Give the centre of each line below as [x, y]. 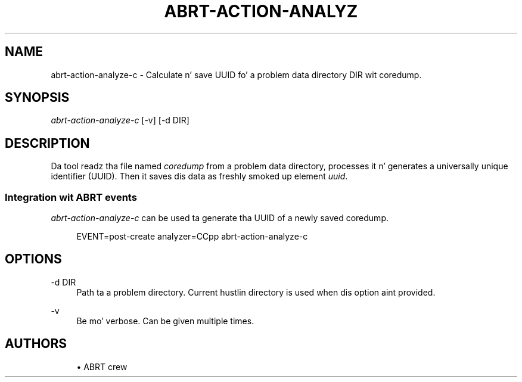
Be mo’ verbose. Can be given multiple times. [165, 321]
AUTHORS [36, 344]
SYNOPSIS [37, 98]
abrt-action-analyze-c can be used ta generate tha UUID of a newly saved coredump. [220, 218]
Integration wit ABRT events [71, 197]
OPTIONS [33, 259]
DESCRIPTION [47, 143]
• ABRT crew [102, 367]
